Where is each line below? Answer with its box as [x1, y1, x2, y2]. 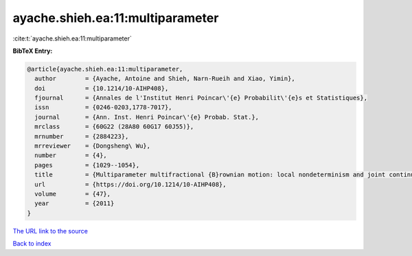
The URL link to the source [12, 226, 89, 235]
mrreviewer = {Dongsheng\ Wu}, [34, 142, 151, 150]
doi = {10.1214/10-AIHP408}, [34, 84, 169, 92]
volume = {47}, [34, 190, 111, 198]
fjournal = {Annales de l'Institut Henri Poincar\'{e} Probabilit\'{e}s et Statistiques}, [34, 94, 367, 102]
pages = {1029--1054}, [34, 161, 140, 169]
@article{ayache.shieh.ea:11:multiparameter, [27, 65, 183, 73]
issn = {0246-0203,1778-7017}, [34, 104, 172, 111]
